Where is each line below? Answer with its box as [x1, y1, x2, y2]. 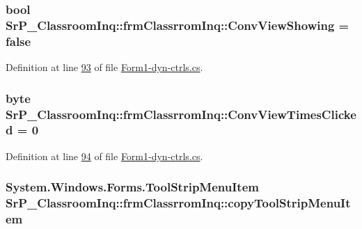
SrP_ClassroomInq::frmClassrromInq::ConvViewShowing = [6, 16, 349, 33]
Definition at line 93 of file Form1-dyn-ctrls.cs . [6, 60, 203, 74]
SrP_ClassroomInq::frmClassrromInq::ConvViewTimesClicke [6, 105, 356, 123]
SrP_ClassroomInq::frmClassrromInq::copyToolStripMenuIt [6, 194, 351, 212]
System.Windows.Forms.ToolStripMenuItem [6, 178, 259, 196]
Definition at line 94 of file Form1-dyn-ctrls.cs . [6, 148, 203, 163]
